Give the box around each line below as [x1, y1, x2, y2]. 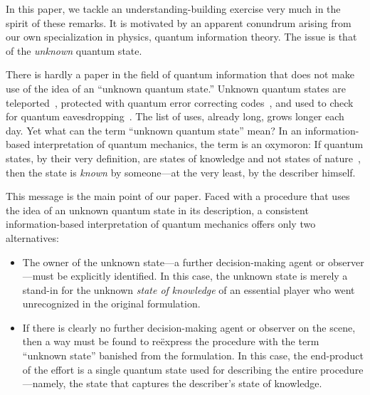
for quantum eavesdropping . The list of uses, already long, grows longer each [6, 109, 344, 124]
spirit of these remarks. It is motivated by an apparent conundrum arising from [6, 15, 351, 30]
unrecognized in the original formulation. [22, 296, 201, 311]
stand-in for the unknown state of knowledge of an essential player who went [22, 282, 355, 297]
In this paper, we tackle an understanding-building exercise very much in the [6, 1, 341, 16]
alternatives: [6, 230, 59, 245]
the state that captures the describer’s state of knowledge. [69, 376, 322, 391]
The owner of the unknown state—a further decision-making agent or [22, 254, 325, 269]
